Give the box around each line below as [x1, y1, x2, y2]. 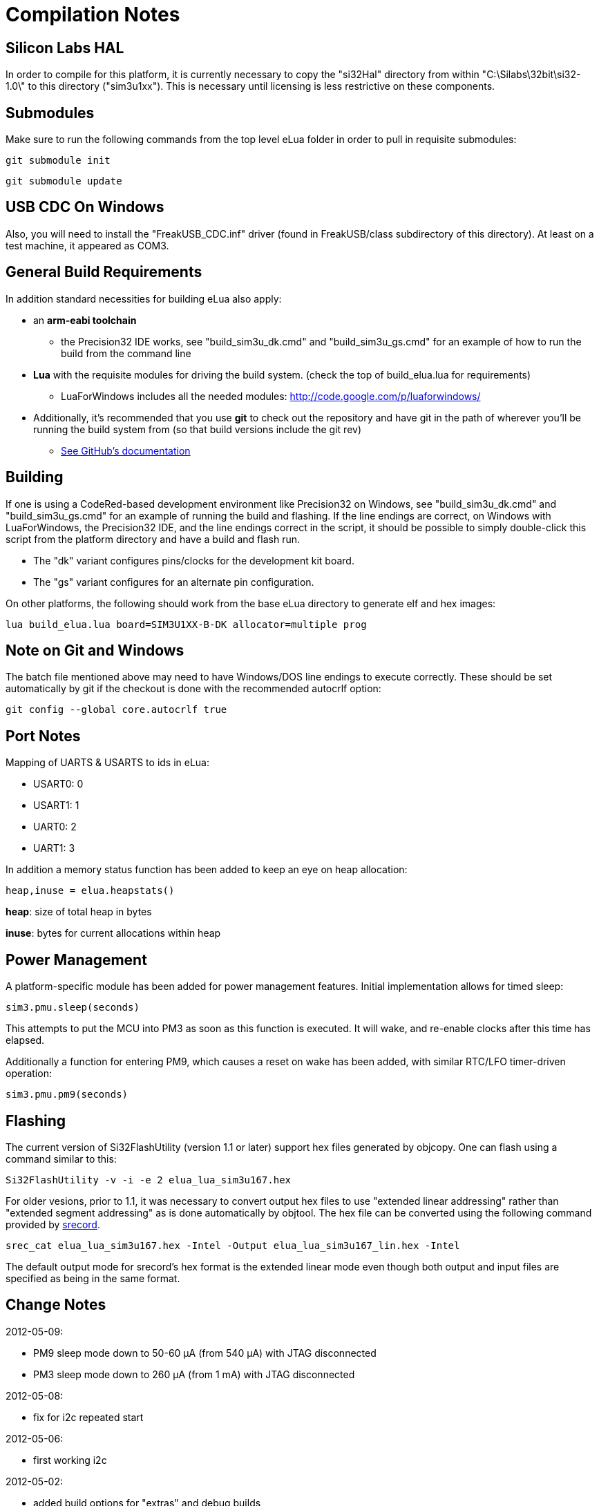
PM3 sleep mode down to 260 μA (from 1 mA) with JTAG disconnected [33, 1368, 355, 1380]
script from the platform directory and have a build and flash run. [6, 533, 301, 545]
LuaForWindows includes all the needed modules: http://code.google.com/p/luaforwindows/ [61, 390, 481, 402]
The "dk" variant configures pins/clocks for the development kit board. [33, 554, 354, 566]
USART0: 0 [33, 778, 84, 790]
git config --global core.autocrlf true [6, 704, 227, 716]
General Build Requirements [6, 263, 202, 281]
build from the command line [61, 347, 191, 359]
